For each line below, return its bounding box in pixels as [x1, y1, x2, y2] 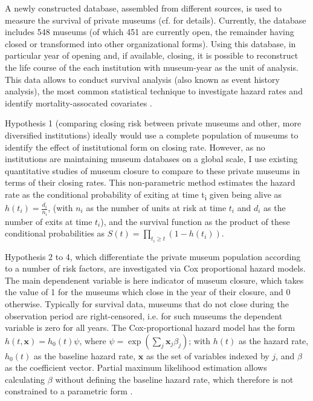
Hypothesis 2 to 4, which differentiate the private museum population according [5, 250, 301, 262]
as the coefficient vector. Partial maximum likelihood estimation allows [5, 361, 267, 374]
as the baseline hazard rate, [33, 349, 136, 362]
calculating [5, 373, 45, 385]
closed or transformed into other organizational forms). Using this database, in [5, 37, 296, 50]
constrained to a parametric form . [5, 385, 133, 397]
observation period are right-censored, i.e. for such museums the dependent [5, 309, 283, 322]
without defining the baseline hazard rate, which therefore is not [55, 373, 294, 385]
